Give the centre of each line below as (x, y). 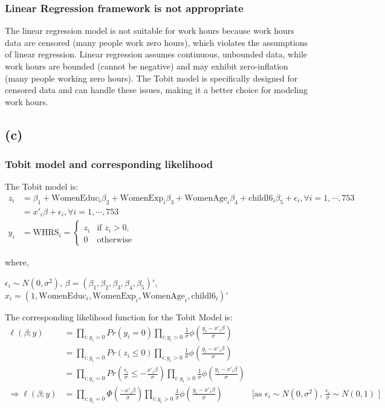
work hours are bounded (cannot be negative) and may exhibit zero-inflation (147, 66)
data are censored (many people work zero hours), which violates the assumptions (157, 42)
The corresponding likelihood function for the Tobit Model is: (119, 316)
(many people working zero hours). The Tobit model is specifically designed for (151, 78)
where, (17, 262)
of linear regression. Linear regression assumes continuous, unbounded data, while (156, 54)
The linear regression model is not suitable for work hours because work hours (150, 31)
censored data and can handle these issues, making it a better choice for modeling (156, 90)
